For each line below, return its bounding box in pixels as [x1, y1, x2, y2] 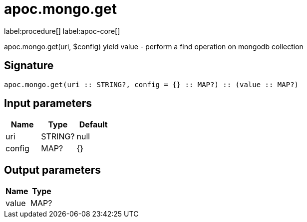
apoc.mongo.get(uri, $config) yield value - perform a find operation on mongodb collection [4, 42, 304, 51]
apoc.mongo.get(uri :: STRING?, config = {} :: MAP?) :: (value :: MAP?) [4, 80, 299, 89]
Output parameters [4, 163, 101, 176]
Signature [4, 59, 54, 72]
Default [79, 119, 108, 130]
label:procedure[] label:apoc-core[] [4, 26, 120, 35]
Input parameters [4, 97, 92, 110]
